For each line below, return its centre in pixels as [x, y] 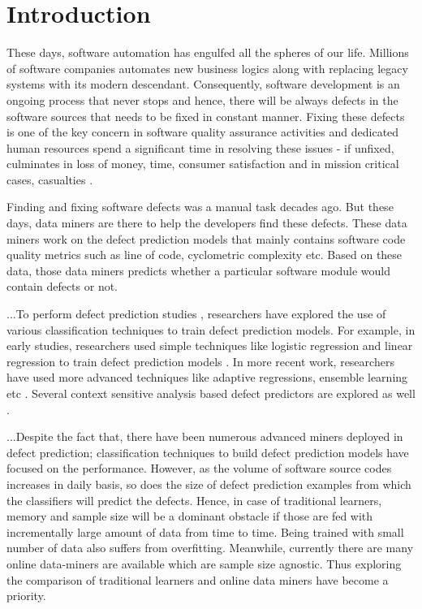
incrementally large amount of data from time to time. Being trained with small [205, 531]
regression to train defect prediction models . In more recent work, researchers [200, 361]
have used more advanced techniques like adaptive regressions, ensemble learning [207, 377]
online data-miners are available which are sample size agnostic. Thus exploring [204, 563]
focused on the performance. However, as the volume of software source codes [199, 468]
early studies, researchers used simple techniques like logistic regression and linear [210, 346]
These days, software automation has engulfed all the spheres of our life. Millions [208, 52]
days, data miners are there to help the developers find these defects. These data [207, 223]
